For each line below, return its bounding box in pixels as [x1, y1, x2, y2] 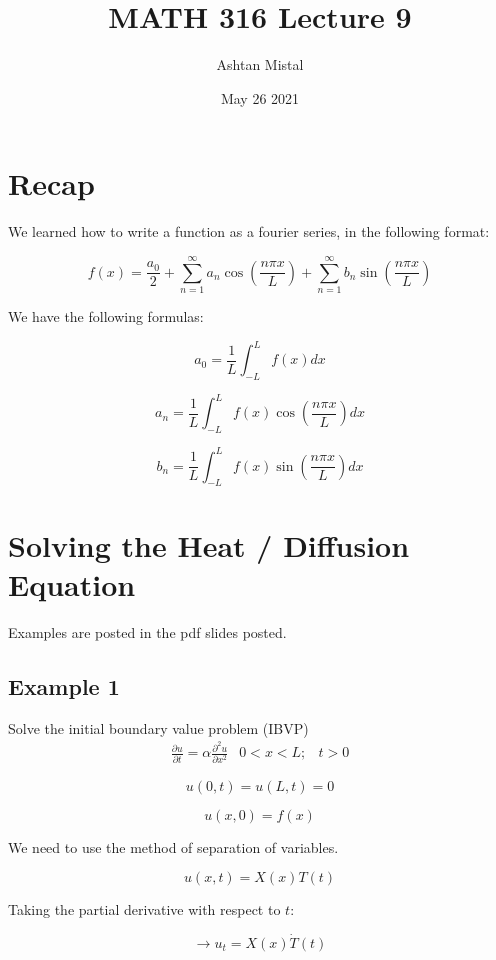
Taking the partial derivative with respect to [8, 899, 281, 920]
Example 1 [8, 670, 120, 701]
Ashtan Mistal [216, 54, 304, 75]
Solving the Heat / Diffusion [8, 524, 410, 565]
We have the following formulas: [8, 305, 204, 326]
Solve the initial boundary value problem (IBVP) [8, 717, 309, 738]
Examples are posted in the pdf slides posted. [8, 621, 287, 642]
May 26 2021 [220, 87, 300, 108]
